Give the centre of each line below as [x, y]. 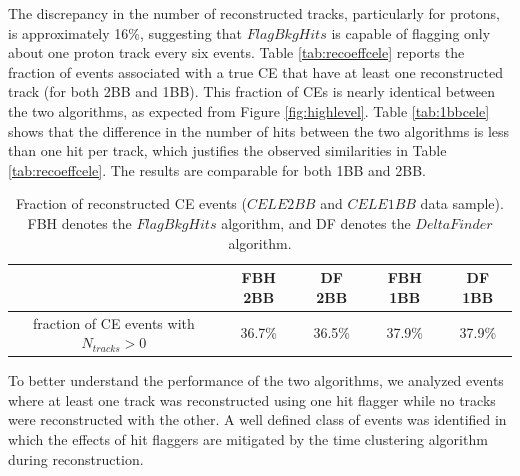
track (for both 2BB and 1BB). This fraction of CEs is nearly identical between [252, 91]
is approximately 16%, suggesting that [125, 32]
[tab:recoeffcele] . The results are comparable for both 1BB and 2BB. [217, 169]
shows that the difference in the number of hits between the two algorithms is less [259, 130]
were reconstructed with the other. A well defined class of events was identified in [257, 419]
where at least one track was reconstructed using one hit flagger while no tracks [252, 399]
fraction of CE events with [114, 322]
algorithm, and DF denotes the [316, 222]
